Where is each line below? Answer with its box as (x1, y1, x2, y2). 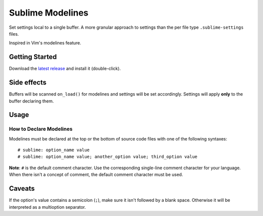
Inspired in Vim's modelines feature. (9, 40, 81, 46)
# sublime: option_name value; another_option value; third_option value (18, 154, 198, 159)
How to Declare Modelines (9, 126, 73, 133)
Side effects (9, 79, 47, 87)
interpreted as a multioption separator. (9, 204, 86, 210)
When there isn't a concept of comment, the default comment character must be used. (9, 172, 183, 177)
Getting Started (9, 53, 57, 61)
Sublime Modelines (9, 7, 89, 18)
